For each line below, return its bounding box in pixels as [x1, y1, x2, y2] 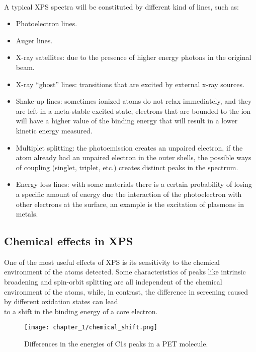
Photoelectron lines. [16, 18, 77, 29]
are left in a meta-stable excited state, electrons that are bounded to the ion [16, 105, 251, 116]
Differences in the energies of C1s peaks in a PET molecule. [24, 338, 208, 349]
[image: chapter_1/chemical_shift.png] [24, 324, 157, 331]
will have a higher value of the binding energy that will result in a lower [16, 115, 238, 126]
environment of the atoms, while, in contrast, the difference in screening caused [4, 286, 248, 297]
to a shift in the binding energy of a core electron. [4, 306, 158, 316]
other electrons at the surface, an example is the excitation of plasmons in [16, 198, 244, 209]
